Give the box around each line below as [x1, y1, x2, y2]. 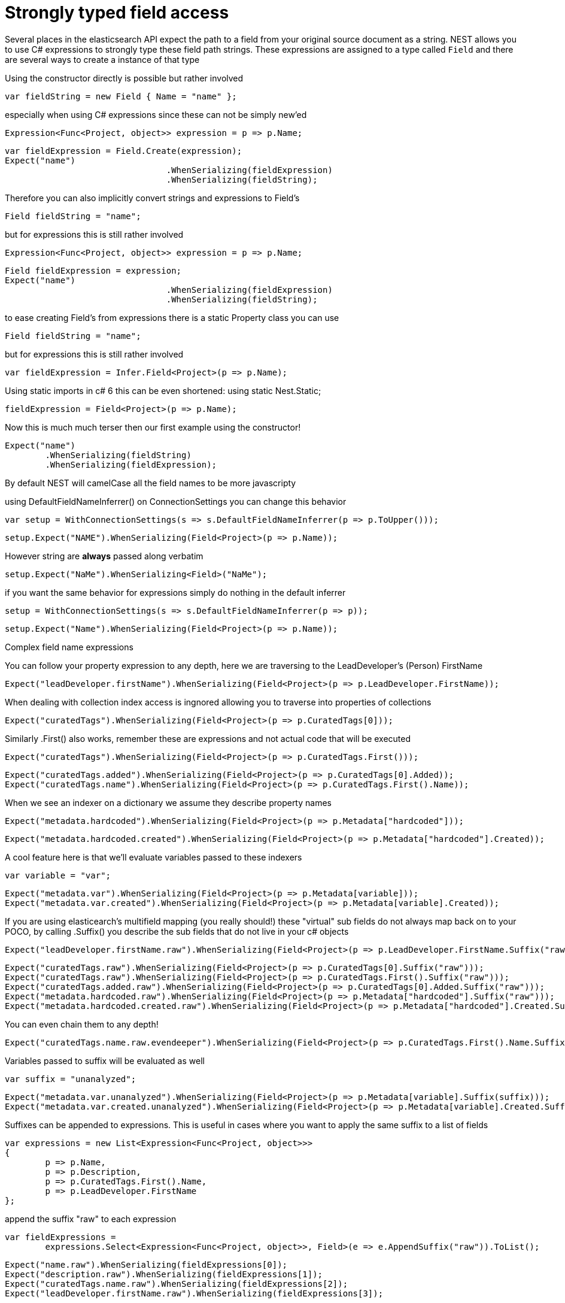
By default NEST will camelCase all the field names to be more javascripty [5, 477, 296, 488]
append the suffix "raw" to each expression [5, 1213, 177, 1224]
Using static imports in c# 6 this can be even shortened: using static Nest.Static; [5, 385, 321, 396]
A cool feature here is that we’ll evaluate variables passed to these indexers [5, 852, 302, 862]
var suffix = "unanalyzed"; [5, 1074, 136, 1084]
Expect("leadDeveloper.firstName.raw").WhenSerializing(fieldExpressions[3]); [5, 1288, 384, 1298]
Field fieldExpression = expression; [5, 265, 182, 275]
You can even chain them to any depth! [5, 1019, 159, 1029]
